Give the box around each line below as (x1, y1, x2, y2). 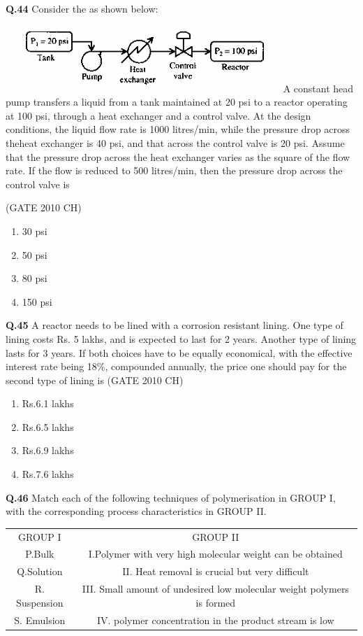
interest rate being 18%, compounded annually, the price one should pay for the (6, 359, 347, 374)
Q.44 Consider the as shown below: (6, 1, 158, 15)
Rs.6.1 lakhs (22, 396, 74, 411)
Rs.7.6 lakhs (22, 467, 74, 481)
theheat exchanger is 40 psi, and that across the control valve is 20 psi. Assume (6, 135, 345, 150)
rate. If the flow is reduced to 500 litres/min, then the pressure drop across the (6, 163, 343, 178)
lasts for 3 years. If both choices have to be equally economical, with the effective (6, 345, 353, 360)
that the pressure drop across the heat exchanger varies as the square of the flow (6, 149, 350, 164)
